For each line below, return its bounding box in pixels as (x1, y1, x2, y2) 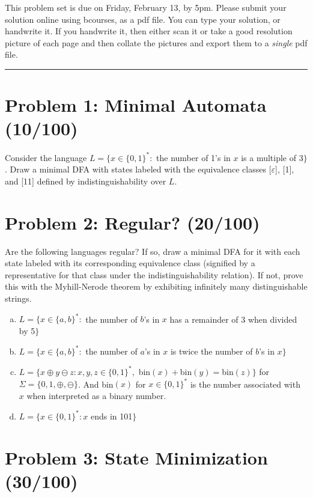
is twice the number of (170, 344, 253, 357)
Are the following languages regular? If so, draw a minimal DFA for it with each (5, 245, 300, 257)
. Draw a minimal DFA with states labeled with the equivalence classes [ (5, 163, 272, 175)
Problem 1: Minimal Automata (5, 93, 267, 117)
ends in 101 (90, 409, 133, 422)
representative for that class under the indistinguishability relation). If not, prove (5, 268, 303, 281)
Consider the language (5, 151, 87, 163)
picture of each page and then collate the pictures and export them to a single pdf (5, 36, 308, 49)
